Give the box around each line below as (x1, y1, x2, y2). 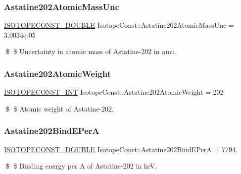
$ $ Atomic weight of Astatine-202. (5, 103, 114, 114)
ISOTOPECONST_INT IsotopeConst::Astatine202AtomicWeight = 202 (4, 87, 224, 97)
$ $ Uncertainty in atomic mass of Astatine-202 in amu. (5, 46, 177, 57)
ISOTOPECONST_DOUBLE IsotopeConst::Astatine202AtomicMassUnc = (4, 20, 234, 30)
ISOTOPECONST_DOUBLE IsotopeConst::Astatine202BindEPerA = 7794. (4, 144, 238, 154)
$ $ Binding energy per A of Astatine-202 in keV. (5, 161, 157, 171)
